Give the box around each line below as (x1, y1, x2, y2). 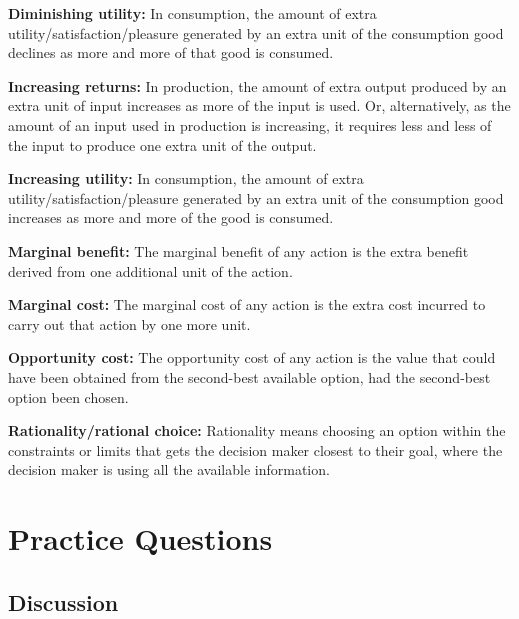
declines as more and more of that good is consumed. (8, 42, 334, 63)
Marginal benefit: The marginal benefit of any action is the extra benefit (8, 240, 469, 261)
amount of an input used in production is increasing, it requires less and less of (8, 114, 492, 135)
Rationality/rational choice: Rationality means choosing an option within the (8, 420, 506, 441)
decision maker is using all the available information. (8, 459, 330, 480)
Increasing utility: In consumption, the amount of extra (8, 168, 364, 189)
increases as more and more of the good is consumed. (8, 207, 334, 228)
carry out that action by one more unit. (8, 313, 251, 334)
